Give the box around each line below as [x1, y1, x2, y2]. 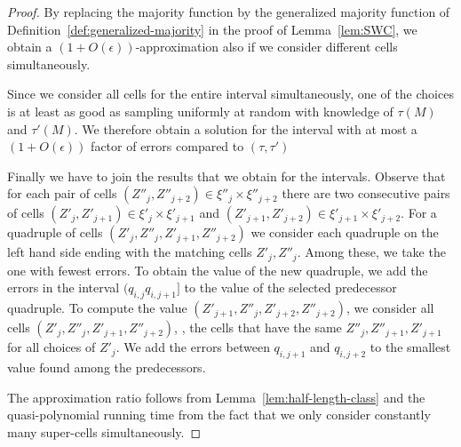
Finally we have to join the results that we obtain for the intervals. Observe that [7, 166, 446, 185]
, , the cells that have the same [174, 318, 342, 337]
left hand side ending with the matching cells [7, 243, 252, 261]
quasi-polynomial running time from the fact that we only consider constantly [7, 405, 431, 424]
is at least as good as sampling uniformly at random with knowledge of [7, 101, 393, 120]
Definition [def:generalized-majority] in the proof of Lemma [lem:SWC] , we [7, 20, 417, 38]
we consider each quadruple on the [250, 223, 439, 242]
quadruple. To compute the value [7, 299, 187, 317]
